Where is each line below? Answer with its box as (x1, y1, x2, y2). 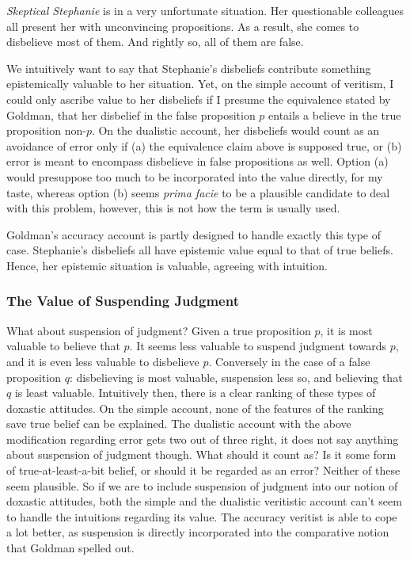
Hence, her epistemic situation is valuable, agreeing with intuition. (6, 257, 328, 273)
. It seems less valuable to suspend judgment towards (129, 338, 387, 354)
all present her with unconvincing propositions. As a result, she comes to (6, 17, 359, 34)
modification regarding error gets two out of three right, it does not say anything (6, 430, 399, 447)
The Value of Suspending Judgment (6, 291, 239, 311)
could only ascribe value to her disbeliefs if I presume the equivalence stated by (6, 90, 391, 107)
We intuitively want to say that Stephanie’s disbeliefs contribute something (6, 59, 371, 76)
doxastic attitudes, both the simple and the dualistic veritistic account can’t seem (6, 493, 402, 509)
